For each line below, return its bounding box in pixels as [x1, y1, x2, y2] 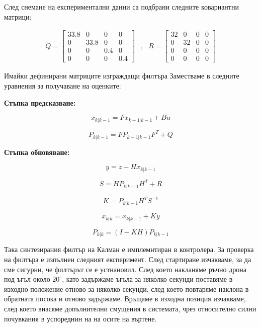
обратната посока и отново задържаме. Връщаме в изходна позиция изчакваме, [4, 293, 246, 304]
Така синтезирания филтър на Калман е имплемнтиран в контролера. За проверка [4, 244, 254, 255]
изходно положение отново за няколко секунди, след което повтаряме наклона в [4, 283, 249, 294]
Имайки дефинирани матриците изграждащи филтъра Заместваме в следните [4, 70, 239, 81]
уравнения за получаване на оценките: [4, 80, 121, 91]
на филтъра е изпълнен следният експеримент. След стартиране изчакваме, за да [4, 254, 251, 264]
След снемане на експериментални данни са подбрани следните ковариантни [4, 2, 239, 12]
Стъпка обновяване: [4, 146, 70, 157]
